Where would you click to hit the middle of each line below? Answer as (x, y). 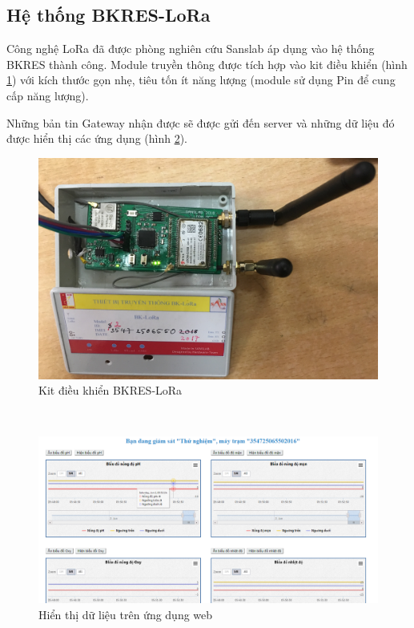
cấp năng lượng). (48, 95)
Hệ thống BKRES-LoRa (109, 15)
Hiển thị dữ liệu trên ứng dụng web (126, 614)
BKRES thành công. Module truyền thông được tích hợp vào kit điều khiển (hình (207, 64)
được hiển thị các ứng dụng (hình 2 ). (97, 138)
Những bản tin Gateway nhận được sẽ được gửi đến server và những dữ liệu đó (201, 122)
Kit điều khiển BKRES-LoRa (111, 390)
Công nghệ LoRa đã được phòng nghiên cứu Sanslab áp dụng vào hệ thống (191, 49)
